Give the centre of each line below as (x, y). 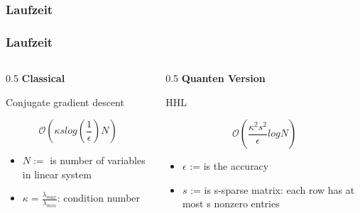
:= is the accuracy (229, 166)
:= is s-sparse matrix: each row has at (273, 189)
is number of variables (98, 160)
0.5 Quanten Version (216, 78)
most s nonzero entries (231, 203)
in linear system (57, 174)
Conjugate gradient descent (65, 102)
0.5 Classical (36, 78)
